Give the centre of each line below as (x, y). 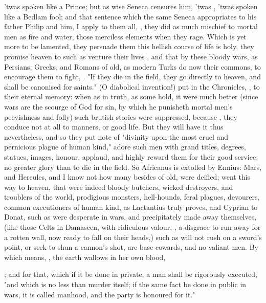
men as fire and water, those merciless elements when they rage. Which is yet (125, 36)
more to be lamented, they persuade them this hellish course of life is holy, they (129, 46)
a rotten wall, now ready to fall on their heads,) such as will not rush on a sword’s (133, 237)
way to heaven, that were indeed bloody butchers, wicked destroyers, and (119, 187)
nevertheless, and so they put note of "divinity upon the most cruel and (116, 136)
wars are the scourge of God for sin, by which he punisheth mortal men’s (118, 106)
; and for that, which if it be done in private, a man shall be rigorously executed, (131, 274)
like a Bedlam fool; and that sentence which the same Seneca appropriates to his (130, 16)
